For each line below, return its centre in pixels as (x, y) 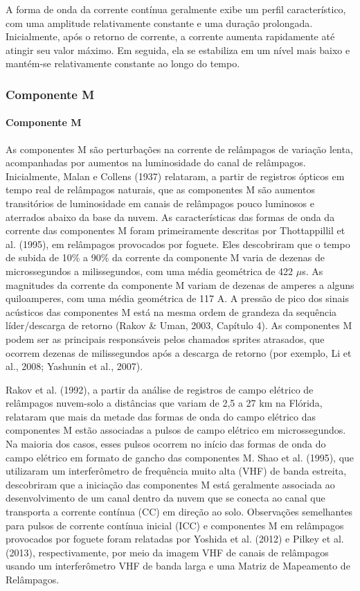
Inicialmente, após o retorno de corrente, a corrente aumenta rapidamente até (170, 36)
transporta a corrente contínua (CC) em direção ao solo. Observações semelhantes (179, 512)
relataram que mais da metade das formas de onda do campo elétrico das (161, 416)
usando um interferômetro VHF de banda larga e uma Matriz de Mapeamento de (178, 566)
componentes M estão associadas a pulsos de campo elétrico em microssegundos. (176, 430)
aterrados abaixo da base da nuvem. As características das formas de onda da (170, 217)
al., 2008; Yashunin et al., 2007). (74, 366)
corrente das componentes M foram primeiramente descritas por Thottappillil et (175, 230)
